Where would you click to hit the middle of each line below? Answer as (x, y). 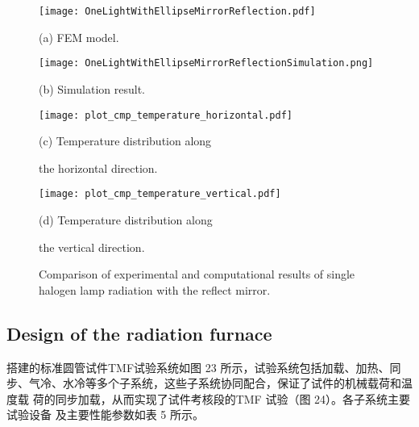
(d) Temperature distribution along (126, 220)
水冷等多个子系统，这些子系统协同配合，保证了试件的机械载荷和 (232, 383)
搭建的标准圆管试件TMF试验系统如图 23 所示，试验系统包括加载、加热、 (198, 367)
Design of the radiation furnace (139, 333)
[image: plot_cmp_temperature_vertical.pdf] (160, 194)
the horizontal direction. (98, 167)
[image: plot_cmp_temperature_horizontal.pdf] (166, 115)
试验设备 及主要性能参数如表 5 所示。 (105, 414)
